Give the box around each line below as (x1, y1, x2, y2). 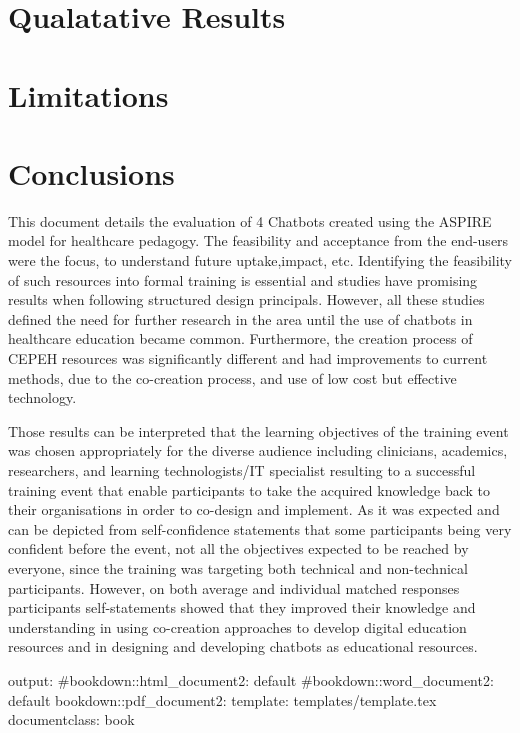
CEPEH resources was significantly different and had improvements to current (8, 348, 488, 369)
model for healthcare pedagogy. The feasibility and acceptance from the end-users (8, 230, 509, 251)
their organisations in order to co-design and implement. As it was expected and (8, 499, 500, 520)
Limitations (8, 74, 169, 115)
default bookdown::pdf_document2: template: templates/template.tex (8, 689, 437, 710)
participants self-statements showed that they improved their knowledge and (8, 597, 476, 618)
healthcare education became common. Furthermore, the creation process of (8, 328, 473, 349)
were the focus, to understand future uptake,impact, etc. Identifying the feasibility (8, 250, 512, 271)
